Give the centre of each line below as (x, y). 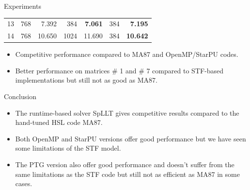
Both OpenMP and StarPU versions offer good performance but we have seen (131, 138)
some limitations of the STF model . (68, 148)
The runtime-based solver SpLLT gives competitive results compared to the (127, 112)
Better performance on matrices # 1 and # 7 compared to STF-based (119, 70)
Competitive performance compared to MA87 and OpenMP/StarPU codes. (127, 54)
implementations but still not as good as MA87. (86, 80)
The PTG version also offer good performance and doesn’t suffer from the (125, 164)
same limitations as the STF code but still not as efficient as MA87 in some (127, 174)
